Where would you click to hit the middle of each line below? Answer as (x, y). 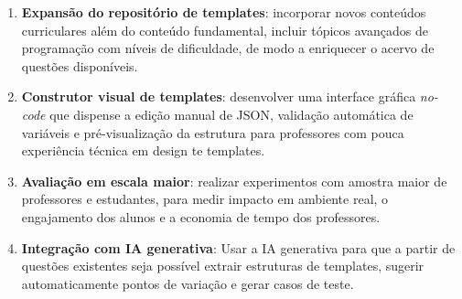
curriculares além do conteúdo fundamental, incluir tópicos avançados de (225, 30)
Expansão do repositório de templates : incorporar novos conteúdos (224, 12)
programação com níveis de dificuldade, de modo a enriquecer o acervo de (228, 48)
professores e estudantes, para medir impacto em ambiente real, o (205, 199)
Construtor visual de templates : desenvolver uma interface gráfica (219, 96)
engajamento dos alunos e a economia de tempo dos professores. (201, 216)
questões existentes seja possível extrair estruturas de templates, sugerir (223, 266)
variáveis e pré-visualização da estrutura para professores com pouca (213, 132)
